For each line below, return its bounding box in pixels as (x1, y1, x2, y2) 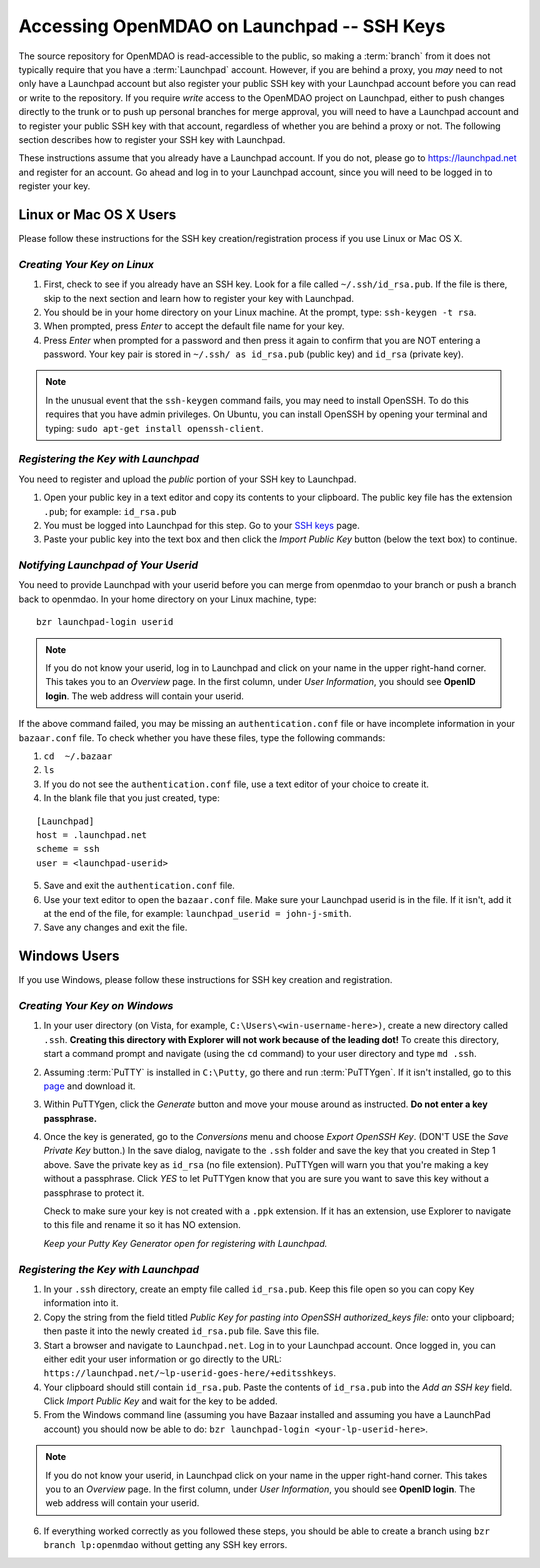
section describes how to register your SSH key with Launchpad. (18, 133, 286, 145)
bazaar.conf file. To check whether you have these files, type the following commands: (18, 731, 386, 744)
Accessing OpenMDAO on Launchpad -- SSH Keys (18, 15, 446, 37)
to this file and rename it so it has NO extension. (43, 1219, 242, 1231)
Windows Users (18, 948, 120, 965)
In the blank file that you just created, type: (43, 792, 220, 804)
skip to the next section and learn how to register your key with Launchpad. (43, 292, 355, 304)
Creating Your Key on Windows (18, 998, 174, 1012)
